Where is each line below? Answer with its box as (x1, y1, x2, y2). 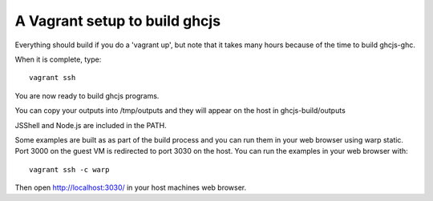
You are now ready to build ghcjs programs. (14, 90, 160, 100)
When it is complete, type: (14, 54, 102, 64)
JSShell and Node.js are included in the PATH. (14, 120, 168, 130)
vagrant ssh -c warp (29, 165, 110, 174)
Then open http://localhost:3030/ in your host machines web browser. (14, 183, 247, 192)
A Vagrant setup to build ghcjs (14, 12, 221, 30)
